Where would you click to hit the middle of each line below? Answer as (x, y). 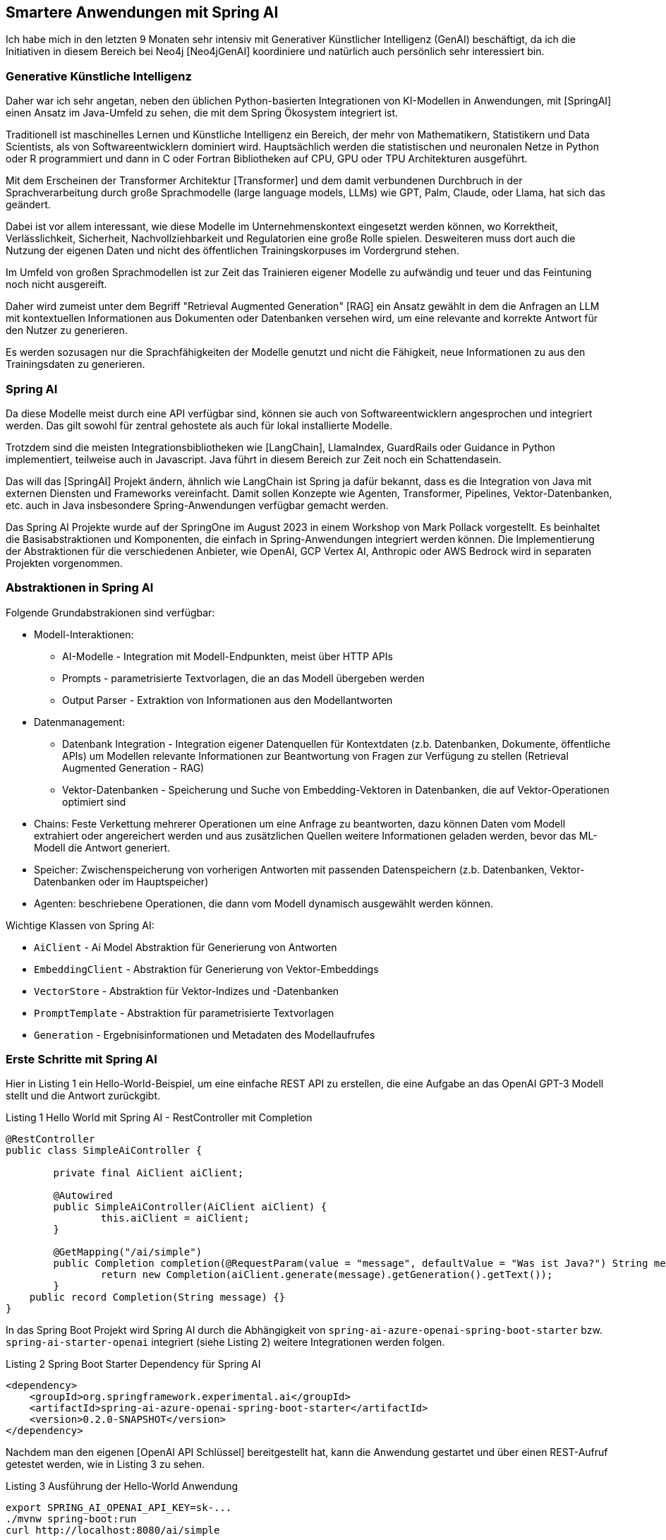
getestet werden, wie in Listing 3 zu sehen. (105, 1464)
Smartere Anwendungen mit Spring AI (142, 12)
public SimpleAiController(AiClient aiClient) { (190, 1207)
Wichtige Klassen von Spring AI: (80, 925)
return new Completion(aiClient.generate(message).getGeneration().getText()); (327, 1275)
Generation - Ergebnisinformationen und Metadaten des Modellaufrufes (205, 1034)
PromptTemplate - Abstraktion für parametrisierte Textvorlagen (184, 1013)
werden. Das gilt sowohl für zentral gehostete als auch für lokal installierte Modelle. (199, 425)
